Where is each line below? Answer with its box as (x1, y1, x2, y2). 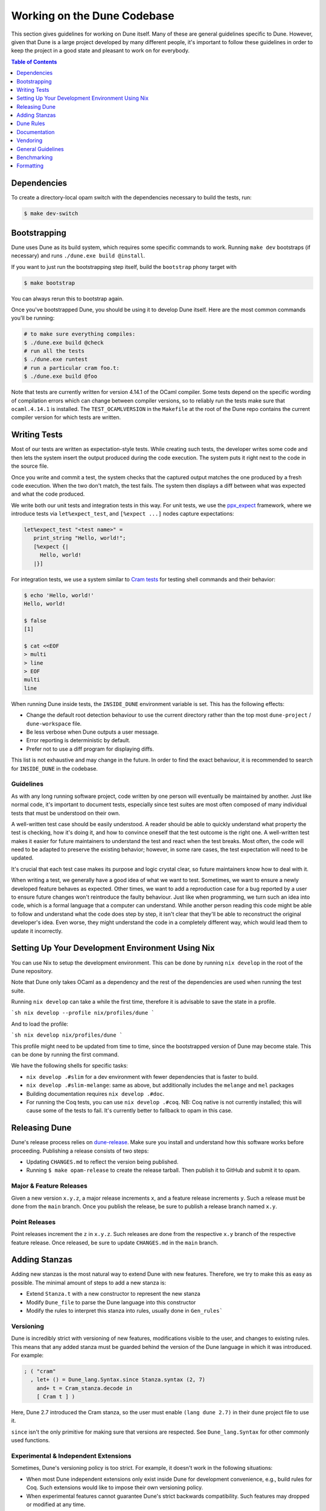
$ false (24, 617, 46, 624)
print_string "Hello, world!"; (33, 535, 126, 542)
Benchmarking (16, 154, 53, 161)
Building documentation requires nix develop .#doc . (26, 1090, 165, 1097)
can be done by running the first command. (11, 1051, 119, 1058)
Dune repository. (11, 967, 53, 974)
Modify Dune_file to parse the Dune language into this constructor (26, 1298, 196, 1306)
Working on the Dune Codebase (11, 9, 174, 22)
